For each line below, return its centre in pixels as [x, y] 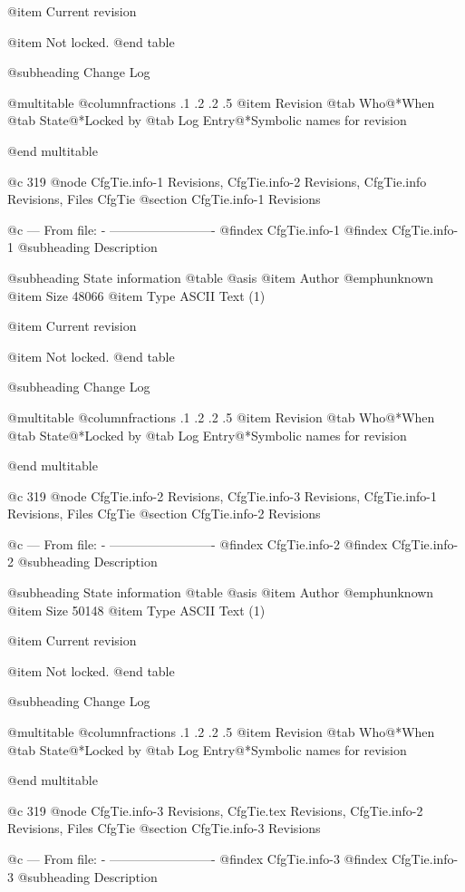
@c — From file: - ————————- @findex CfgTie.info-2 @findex [198, 543]
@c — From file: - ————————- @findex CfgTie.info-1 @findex [198, 229]
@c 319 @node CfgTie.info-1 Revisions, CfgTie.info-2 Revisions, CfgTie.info [217, 181]
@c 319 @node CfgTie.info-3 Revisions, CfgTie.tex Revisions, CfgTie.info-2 [215, 810]
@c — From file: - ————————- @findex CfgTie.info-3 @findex [198, 858]
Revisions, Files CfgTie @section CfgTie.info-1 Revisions [164, 199]
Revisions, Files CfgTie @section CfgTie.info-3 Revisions [164, 828]
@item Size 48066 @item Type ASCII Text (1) [136, 295]
